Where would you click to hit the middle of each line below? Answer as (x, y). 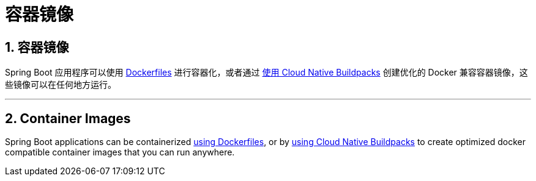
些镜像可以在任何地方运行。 (61, 85)
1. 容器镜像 (37, 47)
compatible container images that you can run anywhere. (120, 152)
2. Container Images (68, 118)
